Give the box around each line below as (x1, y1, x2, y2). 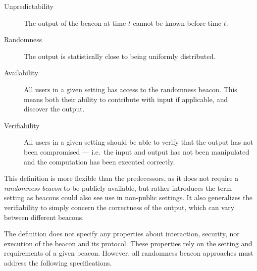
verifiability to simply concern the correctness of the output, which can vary (4, 202, 235, 212)
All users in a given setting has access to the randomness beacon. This (24, 84, 237, 94)
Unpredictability (4, 1, 54, 11)
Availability (4, 67, 39, 78)
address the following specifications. (4, 257, 112, 268)
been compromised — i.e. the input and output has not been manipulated (24, 146, 250, 157)
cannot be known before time (133, 17, 222, 28)
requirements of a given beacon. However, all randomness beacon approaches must (4, 248, 254, 258)
